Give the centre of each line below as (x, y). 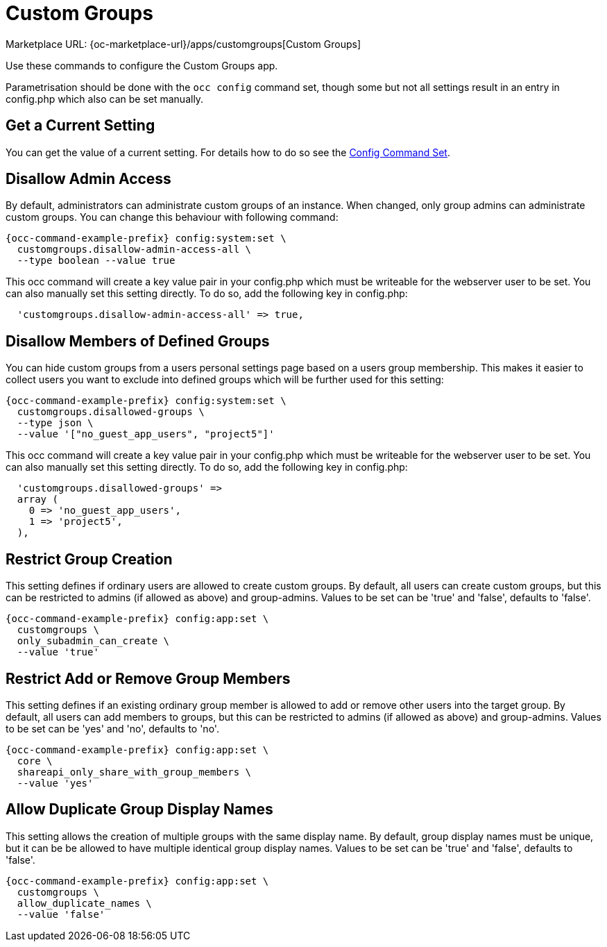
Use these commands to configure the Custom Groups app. (142, 65)
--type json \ (55, 423)
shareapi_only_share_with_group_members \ (134, 772)
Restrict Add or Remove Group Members (148, 678)
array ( (37, 500)
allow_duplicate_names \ (84, 903)
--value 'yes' (55, 783)
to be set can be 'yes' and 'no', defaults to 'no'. (112, 728)
